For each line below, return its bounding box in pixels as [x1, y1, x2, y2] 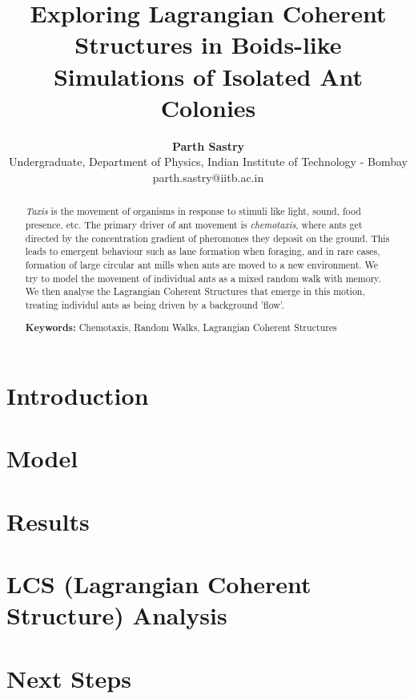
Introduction [6, 379, 149, 412]
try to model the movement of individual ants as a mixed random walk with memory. [25, 271, 381, 285]
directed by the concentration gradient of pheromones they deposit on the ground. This [25, 231, 390, 244]
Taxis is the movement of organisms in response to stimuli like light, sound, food [25, 204, 361, 218]
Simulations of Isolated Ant [53, 59, 364, 92]
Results [6, 504, 90, 537]
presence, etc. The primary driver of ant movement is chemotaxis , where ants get [25, 217, 363, 231]
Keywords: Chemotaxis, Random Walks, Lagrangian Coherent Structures [25, 321, 337, 335]
